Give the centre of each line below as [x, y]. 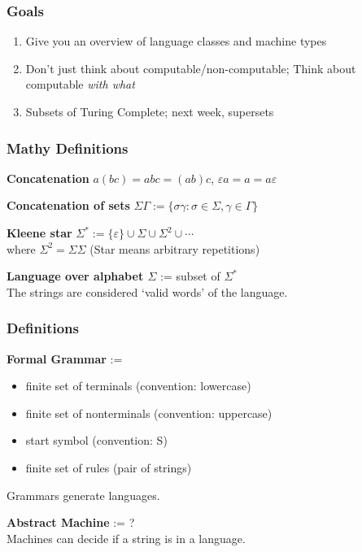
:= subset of [190, 276]
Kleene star [39, 233]
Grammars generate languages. [83, 495]
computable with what [80, 84]
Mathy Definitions [68, 148]
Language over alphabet [75, 276]
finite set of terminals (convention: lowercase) [138, 386]
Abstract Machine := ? [71, 522]
